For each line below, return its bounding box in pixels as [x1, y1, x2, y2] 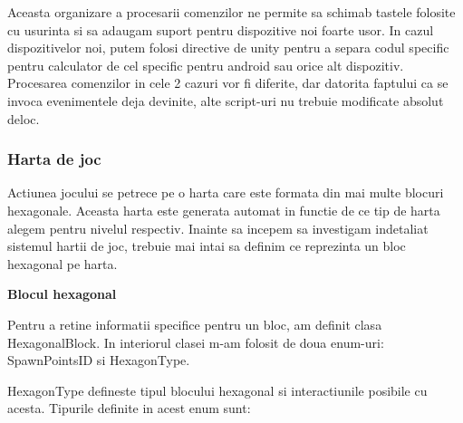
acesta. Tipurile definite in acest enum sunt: [7, 399, 251, 418]
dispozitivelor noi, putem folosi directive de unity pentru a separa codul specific [7, 38, 449, 57]
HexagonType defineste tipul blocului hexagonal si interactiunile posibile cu [7, 380, 428, 399]
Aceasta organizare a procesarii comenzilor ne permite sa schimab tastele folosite [7, 3, 456, 21]
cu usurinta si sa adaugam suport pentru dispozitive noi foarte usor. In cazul [7, 20, 434, 39]
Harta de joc [7, 148, 101, 170]
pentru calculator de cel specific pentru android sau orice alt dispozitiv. [7, 55, 404, 74]
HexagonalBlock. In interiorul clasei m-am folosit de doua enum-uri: [7, 332, 384, 351]
